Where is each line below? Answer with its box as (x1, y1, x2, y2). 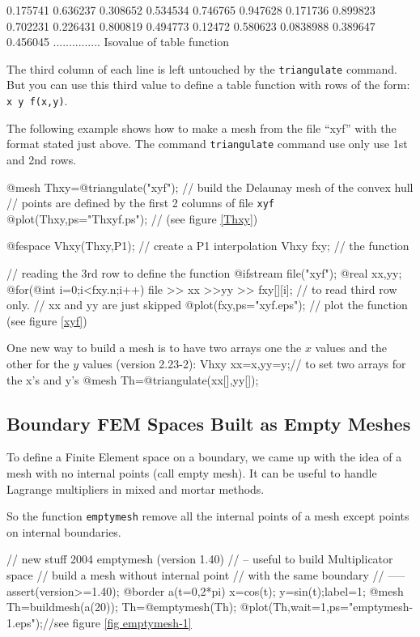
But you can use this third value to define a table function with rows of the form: (6, 76, 410, 93)
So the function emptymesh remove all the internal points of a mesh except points (6, 507, 409, 524)
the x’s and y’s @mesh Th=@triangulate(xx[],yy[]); (6, 371, 259, 388)
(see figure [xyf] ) (6, 312, 87, 329)
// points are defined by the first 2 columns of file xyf (6, 194, 274, 211)
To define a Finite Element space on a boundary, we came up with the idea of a (6, 448, 402, 465)
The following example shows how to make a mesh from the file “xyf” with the (6, 119, 397, 136)
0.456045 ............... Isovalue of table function (6, 33, 230, 50)
